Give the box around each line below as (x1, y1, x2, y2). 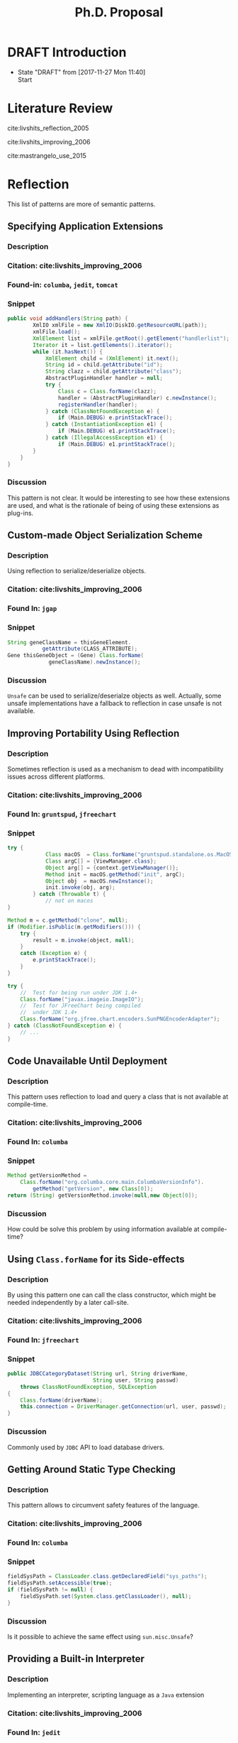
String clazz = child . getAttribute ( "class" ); (45, 368, 182, 375)
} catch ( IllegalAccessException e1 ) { (45, 435, 163, 442)
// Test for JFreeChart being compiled (20, 1002, 141, 1010)
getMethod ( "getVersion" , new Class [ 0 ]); (33, 1185, 154, 1193)
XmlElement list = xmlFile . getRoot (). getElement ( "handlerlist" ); (33, 335, 230, 342)
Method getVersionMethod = (7, 1172, 87, 1179)
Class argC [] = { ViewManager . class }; (45, 858, 157, 865)
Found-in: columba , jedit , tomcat (7, 279, 118, 289)
